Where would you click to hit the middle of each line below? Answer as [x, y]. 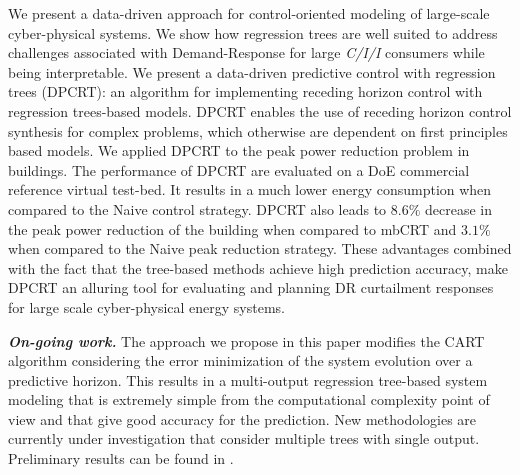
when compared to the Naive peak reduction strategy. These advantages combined [260, 248]
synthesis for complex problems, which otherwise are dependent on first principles [258, 130]
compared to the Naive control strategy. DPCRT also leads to [197, 208]
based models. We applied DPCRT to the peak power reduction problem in [239, 150]
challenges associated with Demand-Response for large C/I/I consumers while [246, 52]
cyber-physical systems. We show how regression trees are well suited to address [253, 32]
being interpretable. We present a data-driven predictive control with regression [252, 71]
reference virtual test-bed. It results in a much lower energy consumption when [250, 189]
